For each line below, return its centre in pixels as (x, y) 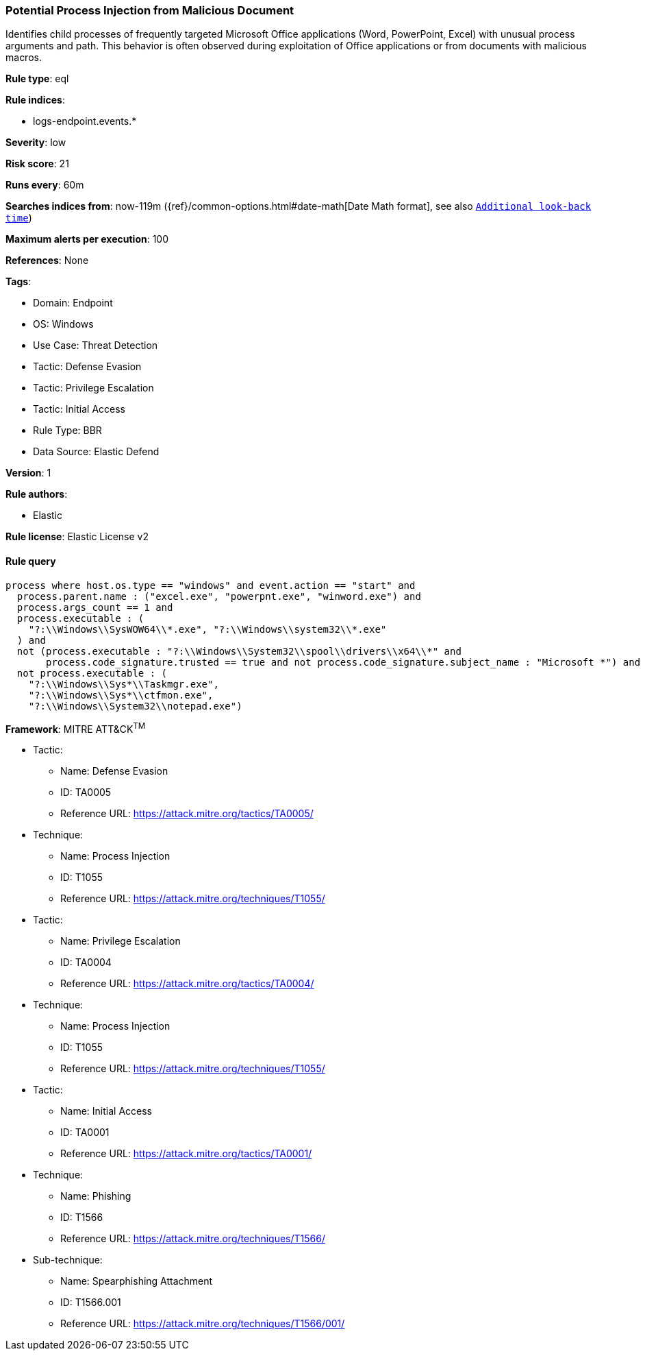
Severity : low (36, 143)
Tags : (18, 282)
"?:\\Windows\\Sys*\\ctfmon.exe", (121, 695)
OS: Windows (63, 324)
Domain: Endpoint (73, 303)
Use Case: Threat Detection (96, 346)
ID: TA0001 (85, 1133)
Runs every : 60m (45, 185)
